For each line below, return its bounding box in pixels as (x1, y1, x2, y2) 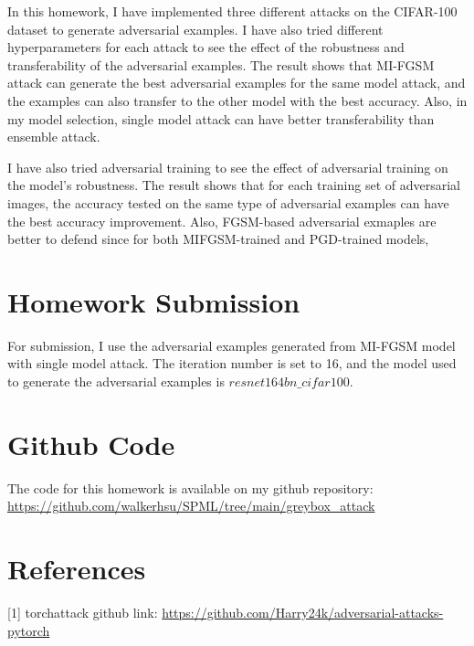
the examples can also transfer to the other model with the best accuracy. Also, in (7, 90, 468, 110)
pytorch (7, 620, 50, 640)
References (7, 550, 146, 588)
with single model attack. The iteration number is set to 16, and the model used (7, 354, 457, 373)
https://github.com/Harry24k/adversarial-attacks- (162, 603, 444, 622)
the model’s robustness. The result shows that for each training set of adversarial (7, 175, 460, 195)
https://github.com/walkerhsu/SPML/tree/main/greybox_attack (7, 496, 375, 515)
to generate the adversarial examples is (7, 372, 225, 391)
